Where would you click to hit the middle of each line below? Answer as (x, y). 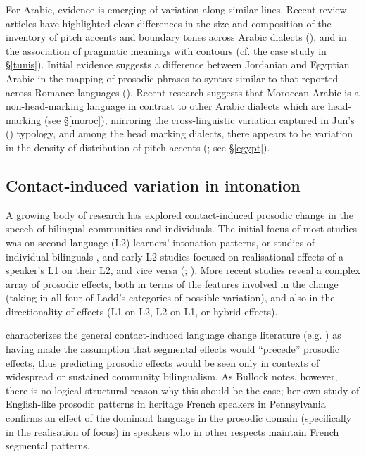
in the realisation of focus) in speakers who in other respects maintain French (172, 431)
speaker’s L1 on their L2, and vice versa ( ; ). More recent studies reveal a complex (183, 270)
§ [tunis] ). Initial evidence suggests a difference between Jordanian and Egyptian (178, 64)
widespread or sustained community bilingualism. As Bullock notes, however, (172, 376)
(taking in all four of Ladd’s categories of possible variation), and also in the (170, 298)
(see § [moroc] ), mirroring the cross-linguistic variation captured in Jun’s (199, 119)
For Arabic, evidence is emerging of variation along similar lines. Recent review (176, 9)
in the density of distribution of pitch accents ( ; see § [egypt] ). (138, 147)
